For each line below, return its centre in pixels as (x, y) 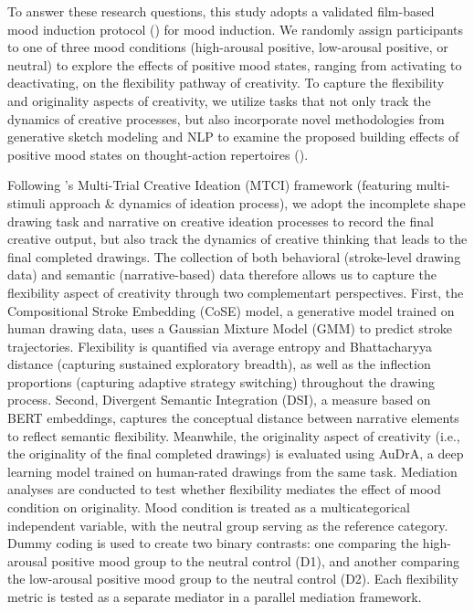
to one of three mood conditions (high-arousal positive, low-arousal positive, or (228, 47)
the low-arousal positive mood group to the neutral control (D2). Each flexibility (233, 579)
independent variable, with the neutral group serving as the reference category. (228, 525)
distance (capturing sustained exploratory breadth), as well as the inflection (219, 364)
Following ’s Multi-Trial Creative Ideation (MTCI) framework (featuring (210, 185)
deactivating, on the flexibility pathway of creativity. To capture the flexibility (226, 83)
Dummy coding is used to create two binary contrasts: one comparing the (213, 543)
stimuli (26, 202)
